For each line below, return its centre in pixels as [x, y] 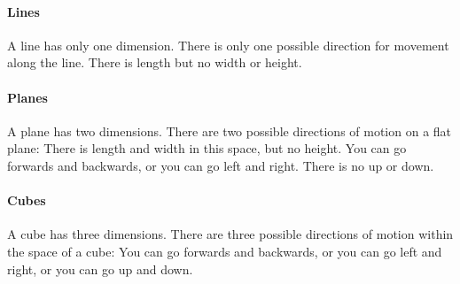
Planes [27, 97]
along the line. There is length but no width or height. [155, 62]
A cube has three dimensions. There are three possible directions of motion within [230, 234]
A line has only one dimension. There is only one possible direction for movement [228, 45]
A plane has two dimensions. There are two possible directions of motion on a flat [230, 130]
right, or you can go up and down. [100, 269]
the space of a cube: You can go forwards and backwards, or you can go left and [225, 251]
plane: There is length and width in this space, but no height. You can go [207, 148]
